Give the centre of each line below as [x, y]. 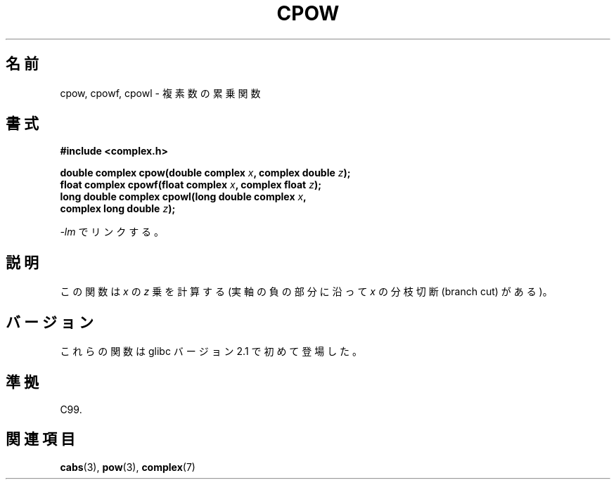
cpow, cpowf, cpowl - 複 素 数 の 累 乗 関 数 [160, 93]
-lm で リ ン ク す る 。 [112, 232]
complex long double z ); [118, 209]
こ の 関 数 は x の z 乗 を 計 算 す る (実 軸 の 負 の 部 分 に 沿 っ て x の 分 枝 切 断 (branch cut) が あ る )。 [306, 292]
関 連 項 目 [40, 439]
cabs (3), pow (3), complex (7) [128, 467]
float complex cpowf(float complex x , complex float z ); [191, 185]
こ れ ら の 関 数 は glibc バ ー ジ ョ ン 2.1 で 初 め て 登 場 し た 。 [211, 351]
